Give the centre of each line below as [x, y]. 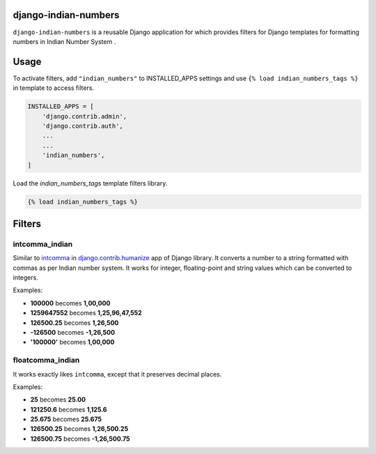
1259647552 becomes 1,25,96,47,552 [86, 313]
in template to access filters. [53, 88]
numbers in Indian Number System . [64, 41]
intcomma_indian [43, 244]
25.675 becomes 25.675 [66, 419]
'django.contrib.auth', [83, 126]
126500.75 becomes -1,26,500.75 [80, 439]
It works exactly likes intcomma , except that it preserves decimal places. [117, 374]
